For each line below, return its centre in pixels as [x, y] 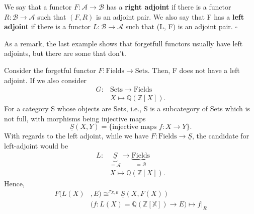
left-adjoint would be [36, 146]
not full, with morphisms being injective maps [75, 118]
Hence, [14, 184]
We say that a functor [38, 7]
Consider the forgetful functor [50, 70]
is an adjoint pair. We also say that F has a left [170, 16]
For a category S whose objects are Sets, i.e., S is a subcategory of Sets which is [127, 109]
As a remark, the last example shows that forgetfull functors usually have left [123, 43]
